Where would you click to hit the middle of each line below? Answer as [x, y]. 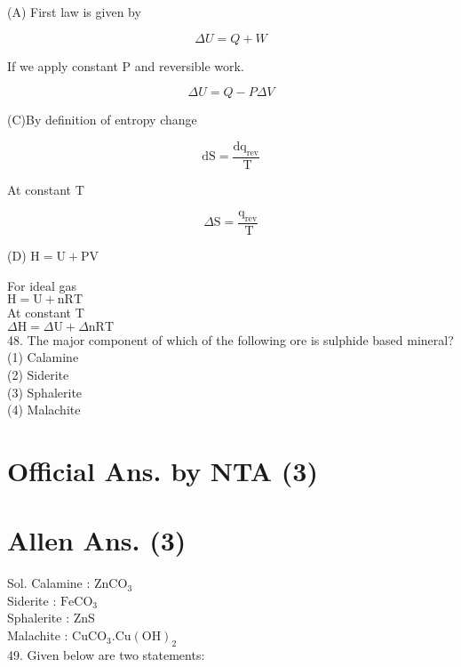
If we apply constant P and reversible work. [126, 65]
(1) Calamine [43, 357]
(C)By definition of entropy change [102, 120]
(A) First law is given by [74, 12]
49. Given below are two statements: [106, 654]
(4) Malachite [44, 410]
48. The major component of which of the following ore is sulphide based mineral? [230, 339]
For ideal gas [42, 285]
